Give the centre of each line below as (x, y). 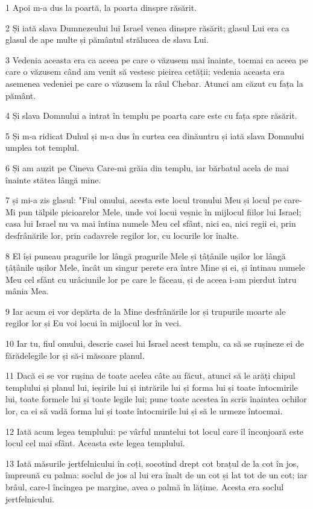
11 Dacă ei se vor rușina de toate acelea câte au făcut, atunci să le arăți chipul (150, 375)
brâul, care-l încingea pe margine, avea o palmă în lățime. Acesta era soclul (145, 487)
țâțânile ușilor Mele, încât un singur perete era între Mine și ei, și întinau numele (155, 267)
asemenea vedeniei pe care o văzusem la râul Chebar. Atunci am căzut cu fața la (154, 83)
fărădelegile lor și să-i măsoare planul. (75, 355)
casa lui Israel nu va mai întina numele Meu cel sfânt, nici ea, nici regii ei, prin (151, 223)
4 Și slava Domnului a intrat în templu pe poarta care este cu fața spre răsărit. (151, 115)
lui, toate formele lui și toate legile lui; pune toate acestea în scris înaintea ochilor (156, 399)
